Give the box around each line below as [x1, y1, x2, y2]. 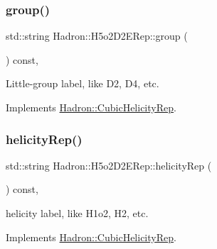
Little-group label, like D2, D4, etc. [6, 76, 159, 91]
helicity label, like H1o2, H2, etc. [6, 206, 149, 220]
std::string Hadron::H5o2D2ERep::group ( [6, 28, 188, 43]
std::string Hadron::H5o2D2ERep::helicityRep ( [6, 157, 212, 172]
